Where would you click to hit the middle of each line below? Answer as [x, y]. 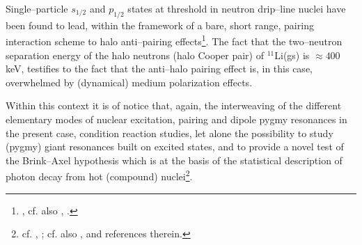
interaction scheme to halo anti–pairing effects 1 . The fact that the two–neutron [174, 40]
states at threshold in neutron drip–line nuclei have [237, 8]
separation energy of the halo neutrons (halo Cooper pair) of [135, 55]
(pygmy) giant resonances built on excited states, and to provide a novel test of [175, 147]
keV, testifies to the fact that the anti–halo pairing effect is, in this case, [159, 69]
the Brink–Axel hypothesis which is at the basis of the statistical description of [174, 160]
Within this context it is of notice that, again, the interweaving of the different [174, 105]
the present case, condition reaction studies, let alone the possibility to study [170, 133]
